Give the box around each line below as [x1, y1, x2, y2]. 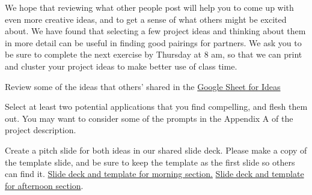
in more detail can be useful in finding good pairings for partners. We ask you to [5, 36, 302, 49]
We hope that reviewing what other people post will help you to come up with [5, 1, 294, 13]
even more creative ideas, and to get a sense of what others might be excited [5, 13, 287, 25]
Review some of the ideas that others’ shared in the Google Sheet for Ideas [5, 80, 281, 92]
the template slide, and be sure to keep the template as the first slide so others [5, 155, 295, 168]
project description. [5, 124, 76, 136]
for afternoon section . [5, 179, 84, 191]
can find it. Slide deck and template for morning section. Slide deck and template [5, 167, 304, 180]
